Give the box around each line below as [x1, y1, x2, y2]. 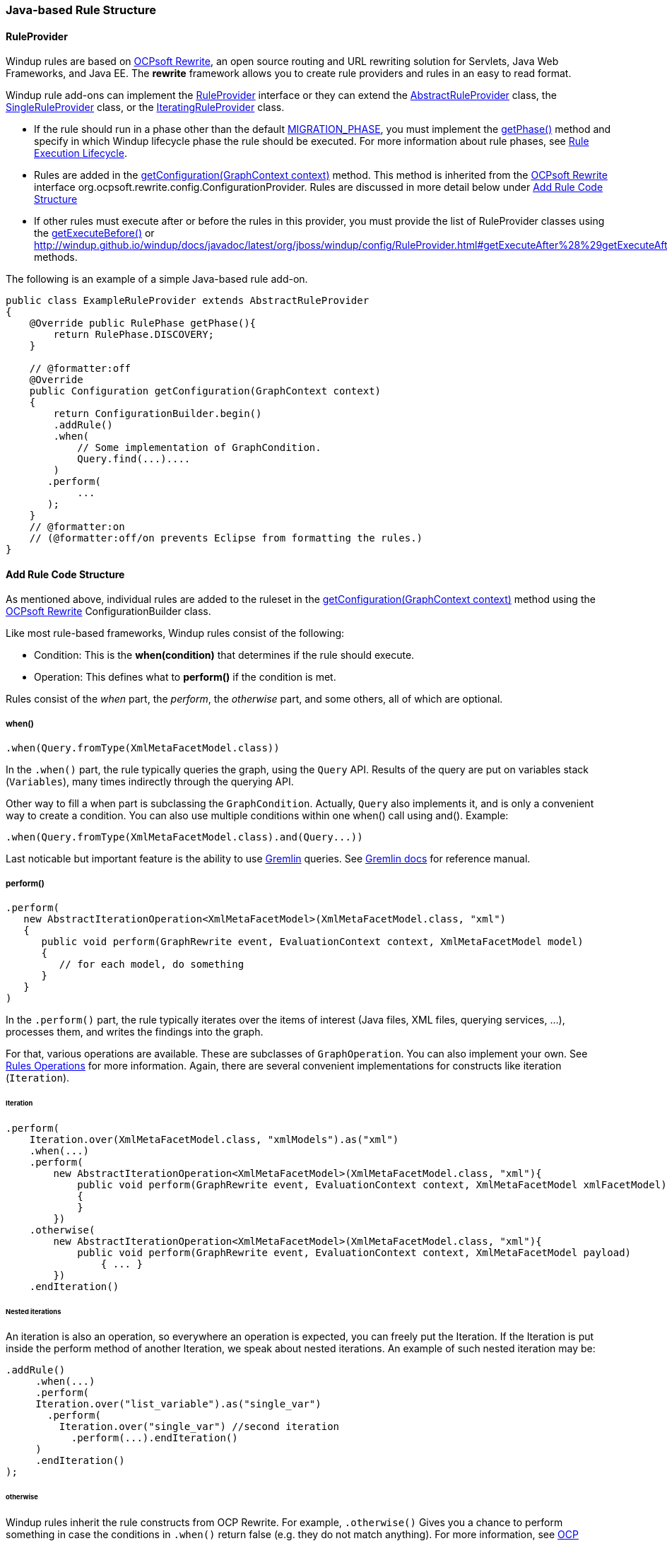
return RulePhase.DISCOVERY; [53, 329, 215, 341]
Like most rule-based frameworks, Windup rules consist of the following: [6, 627, 345, 640]
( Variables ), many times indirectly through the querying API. [6, 775, 294, 788]
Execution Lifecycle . [34, 147, 127, 160]
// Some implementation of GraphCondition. [77, 442, 321, 454]
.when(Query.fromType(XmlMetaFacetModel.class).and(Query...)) [6, 831, 363, 843]
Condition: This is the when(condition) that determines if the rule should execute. [34, 649, 415, 662]
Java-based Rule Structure [6, 3, 156, 17]
